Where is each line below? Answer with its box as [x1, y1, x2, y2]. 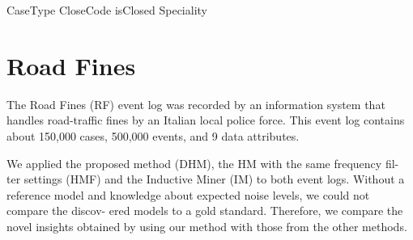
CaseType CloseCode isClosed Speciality [6, 2, 207, 18]
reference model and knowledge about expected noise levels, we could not [6, 186, 370, 203]
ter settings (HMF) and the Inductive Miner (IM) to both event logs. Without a [6, 171, 405, 187]
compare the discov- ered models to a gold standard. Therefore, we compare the [6, 202, 403, 219]
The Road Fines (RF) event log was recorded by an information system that [6, 95, 385, 112]
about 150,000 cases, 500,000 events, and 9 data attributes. [6, 127, 300, 144]
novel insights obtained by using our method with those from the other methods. [6, 217, 407, 234]
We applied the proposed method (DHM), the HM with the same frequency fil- [6, 154, 399, 171]
